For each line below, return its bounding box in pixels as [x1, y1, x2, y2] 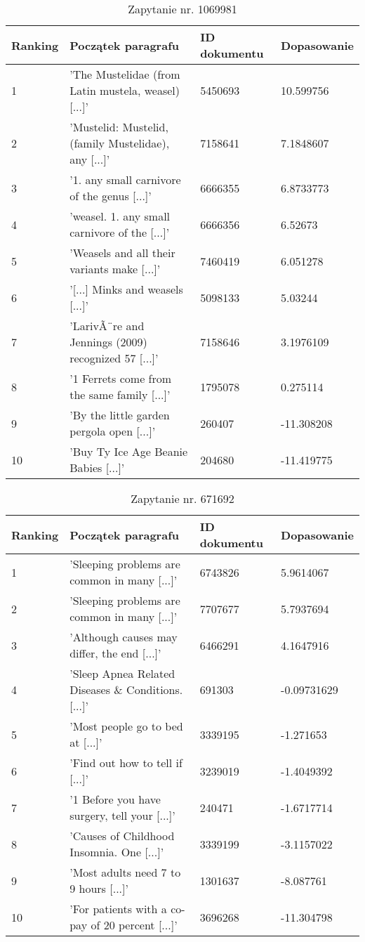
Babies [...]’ [69, 459, 125, 476]
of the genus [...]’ [69, 188, 152, 204]
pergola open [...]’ [69, 423, 156, 439]
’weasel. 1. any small [69, 208, 171, 224]
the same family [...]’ [69, 386, 171, 403]
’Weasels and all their [69, 244, 175, 261]
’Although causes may [69, 629, 178, 645]
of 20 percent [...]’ [91, 917, 178, 933]
